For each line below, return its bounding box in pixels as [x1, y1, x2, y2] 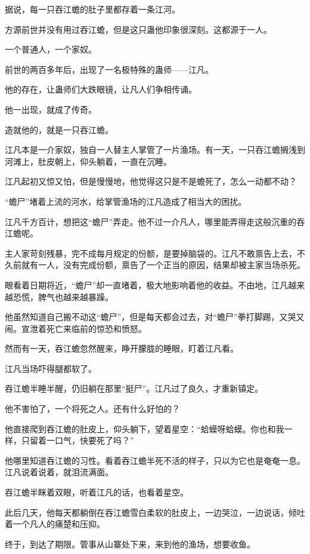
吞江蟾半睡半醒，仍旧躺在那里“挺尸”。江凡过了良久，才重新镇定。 [5, 382, 263, 395]
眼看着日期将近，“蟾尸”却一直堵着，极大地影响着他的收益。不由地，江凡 [5, 278, 289, 291]
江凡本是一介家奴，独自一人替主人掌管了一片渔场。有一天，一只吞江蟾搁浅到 [5, 143, 305, 156]
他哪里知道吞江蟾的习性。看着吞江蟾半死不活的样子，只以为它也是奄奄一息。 [5, 454, 305, 466]
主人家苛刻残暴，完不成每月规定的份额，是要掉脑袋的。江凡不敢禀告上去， [5, 247, 297, 259]
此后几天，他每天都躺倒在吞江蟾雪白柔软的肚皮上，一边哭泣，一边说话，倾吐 [5, 506, 305, 518]
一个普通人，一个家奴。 [5, 43, 97, 56]
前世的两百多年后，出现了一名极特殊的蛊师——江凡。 [5, 63, 213, 75]
